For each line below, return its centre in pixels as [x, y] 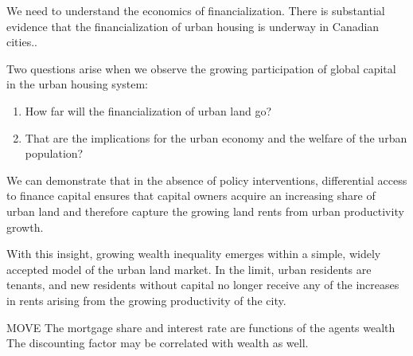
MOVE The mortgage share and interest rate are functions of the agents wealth [201, 327]
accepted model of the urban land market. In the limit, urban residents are [189, 269]
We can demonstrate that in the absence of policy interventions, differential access [207, 180]
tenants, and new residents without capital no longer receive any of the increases [203, 285]
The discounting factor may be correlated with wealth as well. [158, 343]
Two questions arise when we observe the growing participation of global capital [201, 68]
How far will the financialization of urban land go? [148, 110]
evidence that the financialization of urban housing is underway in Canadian [193, 26]
